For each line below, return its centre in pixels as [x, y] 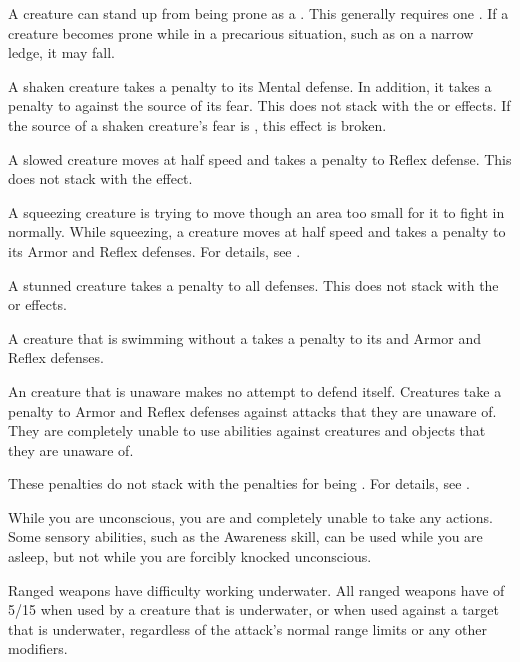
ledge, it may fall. [61, 52]
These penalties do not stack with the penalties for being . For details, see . [239, 483]
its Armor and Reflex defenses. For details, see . [154, 250]
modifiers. [38, 648]
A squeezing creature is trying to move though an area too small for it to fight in [256, 211]
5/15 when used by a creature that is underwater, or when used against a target [253, 609]
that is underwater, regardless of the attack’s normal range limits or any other [248, 628]
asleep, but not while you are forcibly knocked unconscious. [190, 556]
